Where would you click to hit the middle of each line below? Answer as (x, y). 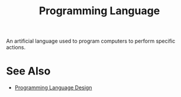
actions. (16, 47)
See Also (28, 71)
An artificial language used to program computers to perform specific (91, 41)
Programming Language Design (53, 88)
